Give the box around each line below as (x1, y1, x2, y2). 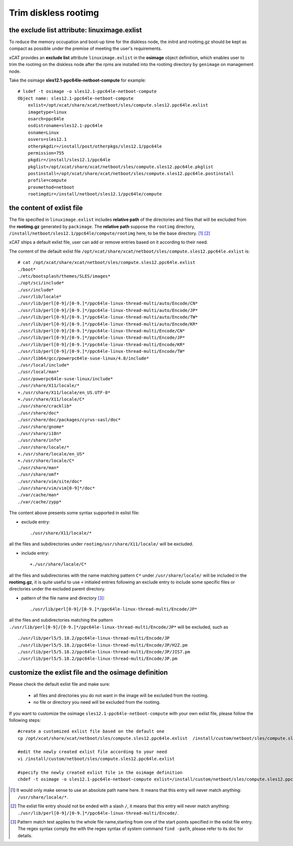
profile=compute (27, 177, 67, 183)
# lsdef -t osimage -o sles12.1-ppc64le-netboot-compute (18, 88, 157, 94)
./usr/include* (18, 287, 54, 293)
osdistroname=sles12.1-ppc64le (27, 123, 103, 129)
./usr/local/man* (18, 369, 59, 375)
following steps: (9, 717, 41, 723)
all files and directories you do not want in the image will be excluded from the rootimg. (33, 692, 209, 698)
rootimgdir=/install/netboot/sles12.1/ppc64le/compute (27, 191, 162, 197)
